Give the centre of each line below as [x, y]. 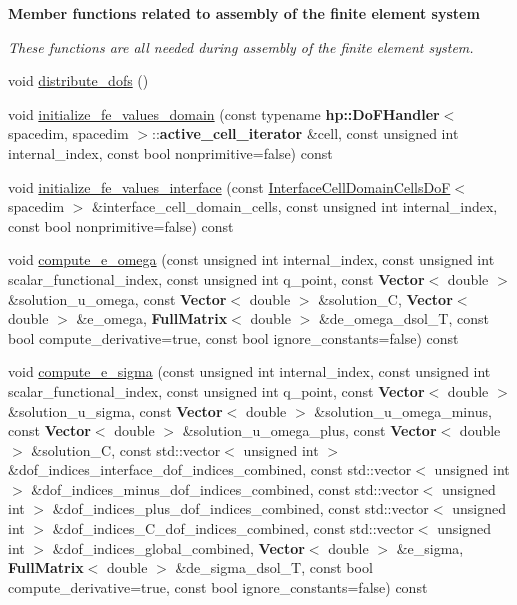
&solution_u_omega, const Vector [117, 298]
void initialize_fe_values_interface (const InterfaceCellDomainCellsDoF [229, 186]
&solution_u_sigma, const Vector [115, 410]
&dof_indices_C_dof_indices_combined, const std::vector [233, 528]
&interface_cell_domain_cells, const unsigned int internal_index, [295, 206]
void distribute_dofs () [78, 80]
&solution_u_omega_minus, [403, 410]
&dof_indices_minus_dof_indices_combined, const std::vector [225, 488]
